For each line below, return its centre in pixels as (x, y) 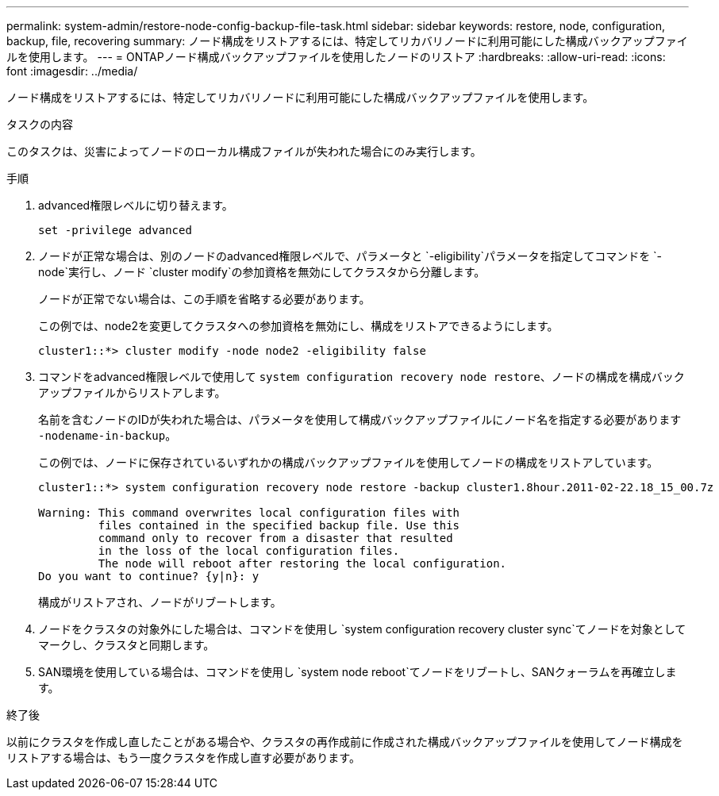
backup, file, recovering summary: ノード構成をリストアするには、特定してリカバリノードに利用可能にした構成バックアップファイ (347, 41)
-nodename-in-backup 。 (108, 435)
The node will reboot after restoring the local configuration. (302, 563)
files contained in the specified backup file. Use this (279, 525)
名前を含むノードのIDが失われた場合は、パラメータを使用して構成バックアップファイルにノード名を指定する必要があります (360, 419)
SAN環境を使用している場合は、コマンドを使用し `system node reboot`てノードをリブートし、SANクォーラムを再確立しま (358, 672)
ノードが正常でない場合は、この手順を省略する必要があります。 (204, 299)
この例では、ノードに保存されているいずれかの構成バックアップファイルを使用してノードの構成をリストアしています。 (348, 462)
